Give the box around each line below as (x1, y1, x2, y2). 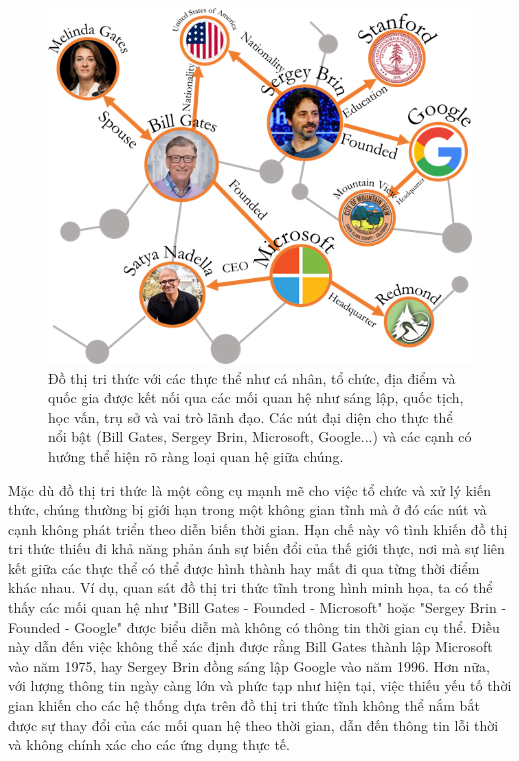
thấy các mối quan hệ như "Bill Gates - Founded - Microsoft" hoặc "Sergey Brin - (8, 597, 507, 618)
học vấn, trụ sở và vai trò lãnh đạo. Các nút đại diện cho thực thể (48, 406, 453, 427)
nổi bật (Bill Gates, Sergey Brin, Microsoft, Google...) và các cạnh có (48, 426, 472, 447)
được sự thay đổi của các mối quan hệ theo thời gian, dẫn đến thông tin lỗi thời (8, 714, 499, 735)
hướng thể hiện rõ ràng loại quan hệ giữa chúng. (48, 445, 344, 466)
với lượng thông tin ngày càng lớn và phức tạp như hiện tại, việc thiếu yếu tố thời (8, 675, 512, 696)
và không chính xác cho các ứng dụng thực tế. (8, 734, 290, 755)
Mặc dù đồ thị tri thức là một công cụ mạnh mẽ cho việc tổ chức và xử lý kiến (8, 479, 491, 500)
